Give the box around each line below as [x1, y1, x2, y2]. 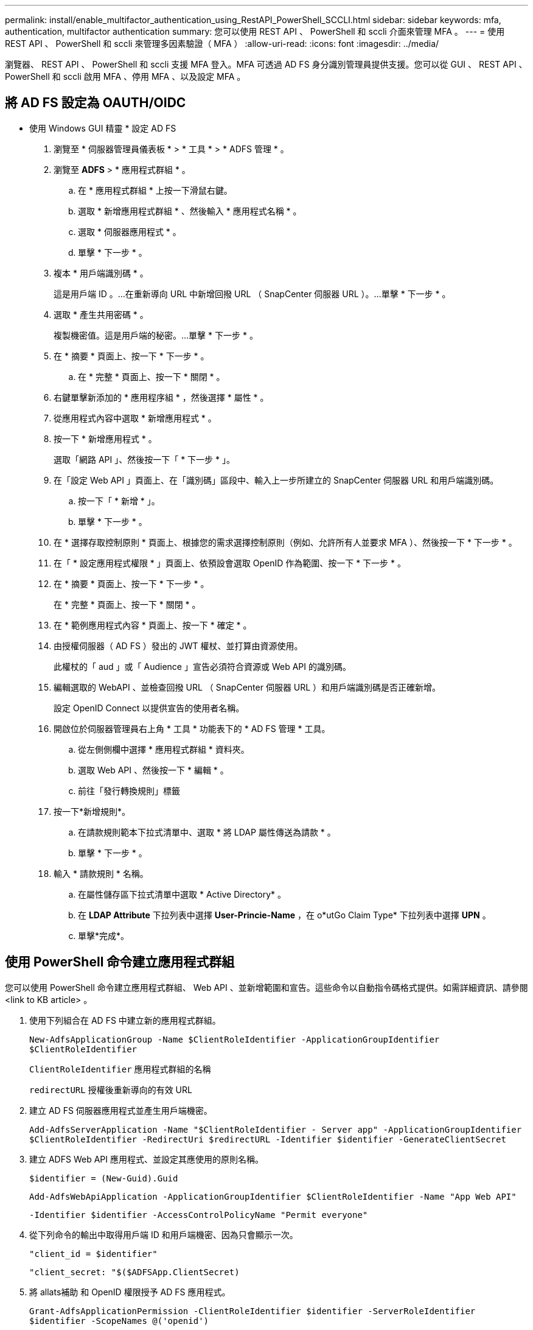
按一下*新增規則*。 [54, 806, 131, 817]
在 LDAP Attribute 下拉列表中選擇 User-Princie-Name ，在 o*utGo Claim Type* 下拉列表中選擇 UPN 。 [78, 909, 491, 920]
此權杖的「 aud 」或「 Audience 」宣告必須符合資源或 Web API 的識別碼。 [54, 661, 351, 672]
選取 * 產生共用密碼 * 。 [54, 309, 148, 320]
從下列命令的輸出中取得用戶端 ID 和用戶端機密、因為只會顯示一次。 [29, 1229, 298, 1240]
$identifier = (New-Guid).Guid [29, 1173, 178, 1183]
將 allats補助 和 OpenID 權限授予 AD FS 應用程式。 [29, 1286, 231, 1297]
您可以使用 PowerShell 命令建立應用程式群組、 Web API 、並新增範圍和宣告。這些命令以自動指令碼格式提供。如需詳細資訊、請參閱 [5, 982, 528, 993]
